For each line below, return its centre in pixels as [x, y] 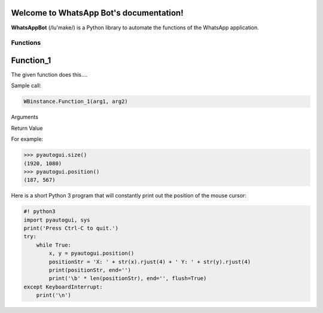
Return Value [27, 128]
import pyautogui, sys [57, 220]
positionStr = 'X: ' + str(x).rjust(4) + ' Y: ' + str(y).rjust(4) [150, 262]
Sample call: [26, 86]
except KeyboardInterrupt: [63, 287]
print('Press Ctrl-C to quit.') [71, 228]
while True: [54, 245]
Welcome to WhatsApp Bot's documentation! [97, 13]
